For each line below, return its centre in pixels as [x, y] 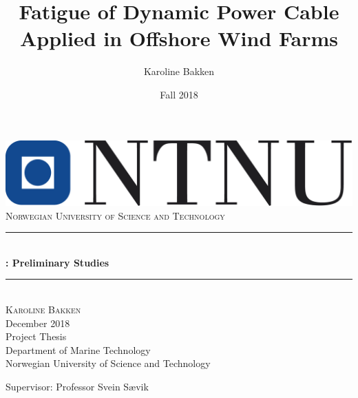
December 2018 [38, 323]
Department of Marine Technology [78, 349]
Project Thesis [36, 336]
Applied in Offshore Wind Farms [179, 38]
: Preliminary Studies [57, 262]
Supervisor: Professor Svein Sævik [77, 386]
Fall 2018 [179, 94]
